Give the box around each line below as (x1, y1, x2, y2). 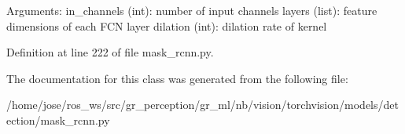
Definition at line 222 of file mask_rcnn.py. (6, 44, 214, 60)
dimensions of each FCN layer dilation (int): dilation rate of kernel (6, 17, 327, 34)
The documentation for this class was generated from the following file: (6, 70, 348, 86)
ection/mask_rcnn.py (6, 111, 110, 128)
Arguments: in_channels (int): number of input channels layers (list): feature (6, 2, 377, 18)
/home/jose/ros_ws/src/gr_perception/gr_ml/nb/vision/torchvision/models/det (6, 96, 399, 113)
